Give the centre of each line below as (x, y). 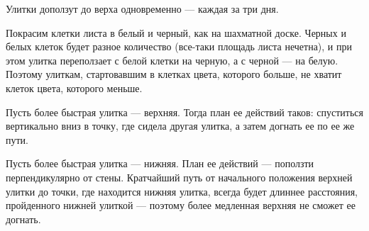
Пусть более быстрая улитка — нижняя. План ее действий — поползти (160, 163)
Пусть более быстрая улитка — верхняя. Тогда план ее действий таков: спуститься (184, 112)
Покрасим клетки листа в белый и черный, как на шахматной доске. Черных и (176, 32)
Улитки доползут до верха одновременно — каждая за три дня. (142, 9)
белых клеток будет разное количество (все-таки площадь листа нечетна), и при (179, 46)
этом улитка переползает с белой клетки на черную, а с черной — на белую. (172, 60)
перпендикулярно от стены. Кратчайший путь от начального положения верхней (179, 177)
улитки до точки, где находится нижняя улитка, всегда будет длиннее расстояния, (182, 191)
